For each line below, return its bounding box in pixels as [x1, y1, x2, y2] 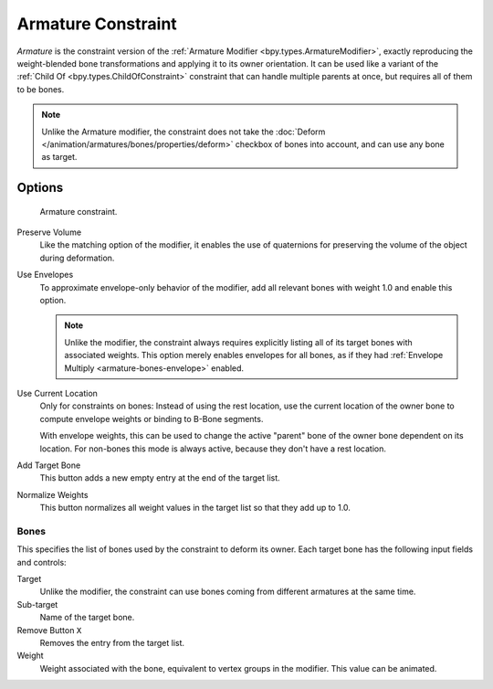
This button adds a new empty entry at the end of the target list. [39, 472, 280, 483]
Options [16, 180, 64, 196]
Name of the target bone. [39, 612, 135, 623]
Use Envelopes [16, 270, 74, 281]
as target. [41, 152, 78, 163]
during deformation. [39, 252, 115, 263]
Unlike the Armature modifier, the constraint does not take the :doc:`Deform [41, 126, 326, 137]
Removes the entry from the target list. [39, 637, 185, 648]
